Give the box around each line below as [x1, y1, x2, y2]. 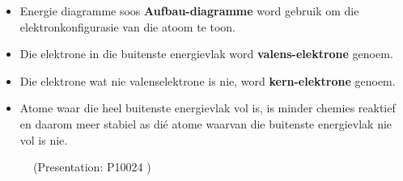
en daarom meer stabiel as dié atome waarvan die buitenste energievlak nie [19, 115, 392, 132]
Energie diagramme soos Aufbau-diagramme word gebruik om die [19, 2, 359, 19]
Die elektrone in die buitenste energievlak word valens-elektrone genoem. [19, 45, 393, 62]
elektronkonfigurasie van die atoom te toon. [19, 18, 235, 35]
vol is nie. [19, 131, 68, 148]
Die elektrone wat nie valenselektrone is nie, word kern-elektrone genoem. [19, 72, 396, 89]
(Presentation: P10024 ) [33, 158, 151, 175]
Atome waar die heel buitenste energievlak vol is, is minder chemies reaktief [19, 99, 396, 116]
